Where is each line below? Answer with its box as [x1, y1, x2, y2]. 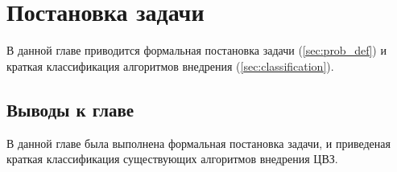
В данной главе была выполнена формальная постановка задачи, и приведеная [6, 134, 391, 151]
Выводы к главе [6, 96, 134, 121]
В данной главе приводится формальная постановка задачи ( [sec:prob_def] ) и [6, 42, 387, 59]
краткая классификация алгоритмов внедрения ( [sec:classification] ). [6, 57, 334, 74]
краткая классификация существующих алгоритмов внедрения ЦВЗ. [6, 150, 338, 167]
